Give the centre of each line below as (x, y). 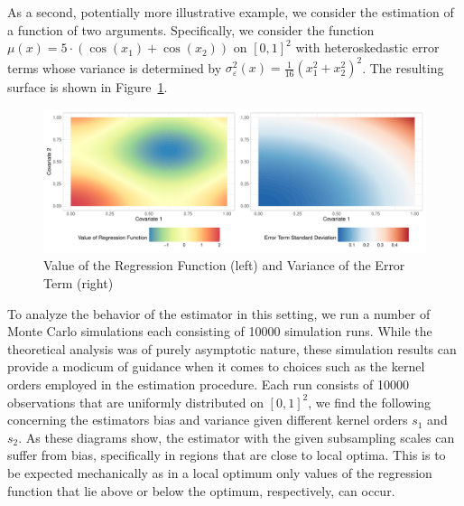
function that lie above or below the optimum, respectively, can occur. (201, 490)
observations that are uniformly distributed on (135, 402)
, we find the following (369, 402)
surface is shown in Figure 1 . (88, 87)
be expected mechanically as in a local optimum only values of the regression (220, 473)
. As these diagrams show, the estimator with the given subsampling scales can (237, 437)
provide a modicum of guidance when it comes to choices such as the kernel (216, 366)
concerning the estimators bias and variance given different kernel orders (208, 420)
